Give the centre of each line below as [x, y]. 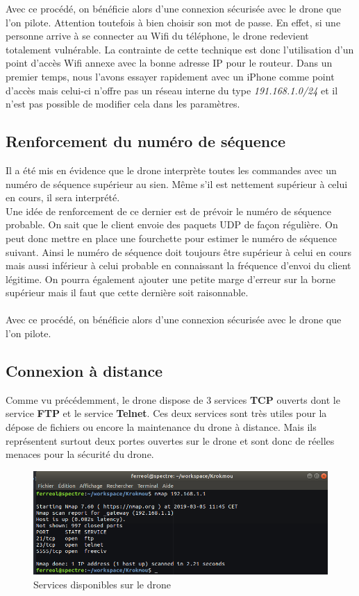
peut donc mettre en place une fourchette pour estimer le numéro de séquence [172, 238]
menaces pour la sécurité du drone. [80, 454]
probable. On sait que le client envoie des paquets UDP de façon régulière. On [172, 224]
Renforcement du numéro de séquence [146, 141]
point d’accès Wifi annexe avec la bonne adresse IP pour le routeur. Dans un [169, 63]
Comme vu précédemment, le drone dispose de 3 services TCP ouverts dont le [173, 399]
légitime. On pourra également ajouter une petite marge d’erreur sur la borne [170, 279]
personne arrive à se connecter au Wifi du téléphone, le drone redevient [157, 36]
